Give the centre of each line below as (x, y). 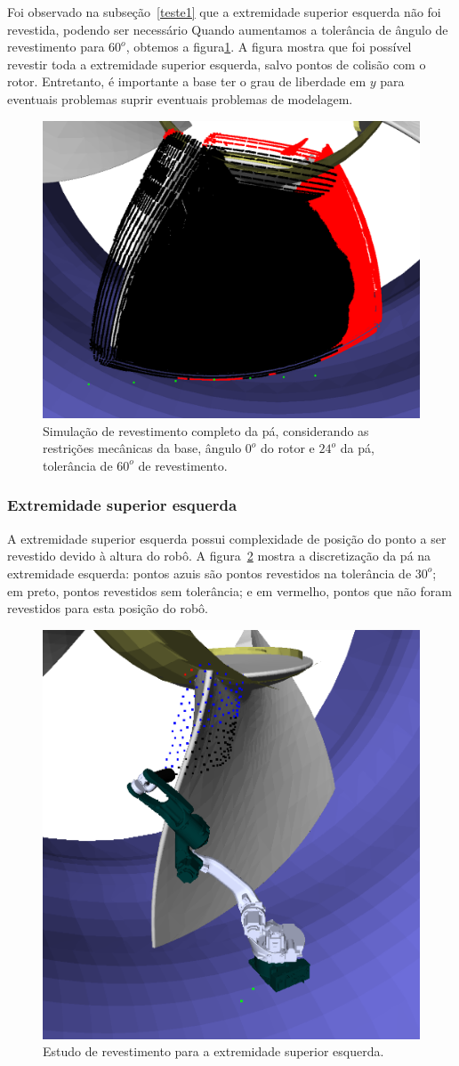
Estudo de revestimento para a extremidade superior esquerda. (213, 1051)
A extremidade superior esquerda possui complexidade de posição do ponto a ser (227, 538)
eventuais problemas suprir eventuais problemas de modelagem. (180, 98)
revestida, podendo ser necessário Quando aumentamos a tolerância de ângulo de (228, 29)
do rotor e (288, 448)
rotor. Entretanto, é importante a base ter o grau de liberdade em (187, 81)
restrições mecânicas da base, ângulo (142, 448)
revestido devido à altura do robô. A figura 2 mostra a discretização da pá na (219, 556)
